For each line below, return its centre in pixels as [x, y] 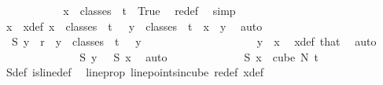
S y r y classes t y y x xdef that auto [194, 41]
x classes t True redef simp [149, 10]
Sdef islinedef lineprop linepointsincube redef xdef [134, 72]
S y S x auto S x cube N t [199, 56]
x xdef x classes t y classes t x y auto [134, 26]
